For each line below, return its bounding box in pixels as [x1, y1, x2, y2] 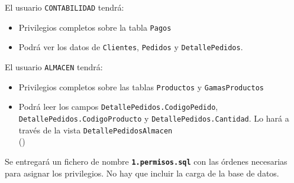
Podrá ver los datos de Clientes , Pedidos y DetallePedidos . [18, 41, 243, 53]
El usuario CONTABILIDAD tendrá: [5, 1, 124, 13]
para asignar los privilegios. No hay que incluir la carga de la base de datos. [5, 166, 279, 179]
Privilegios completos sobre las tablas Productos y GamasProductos [18, 80, 264, 93]
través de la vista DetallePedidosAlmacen [18, 123, 173, 136]
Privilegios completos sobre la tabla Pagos [18, 21, 172, 33]
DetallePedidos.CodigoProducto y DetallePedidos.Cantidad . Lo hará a [18, 112, 289, 124]
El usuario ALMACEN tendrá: [5, 60, 103, 73]
